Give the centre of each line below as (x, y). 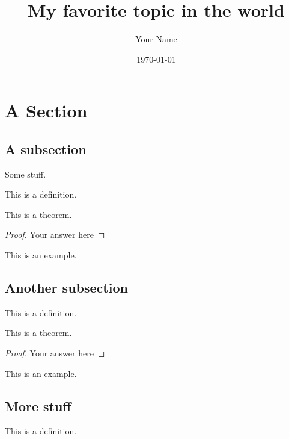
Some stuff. (26, 174)
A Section (46, 111)
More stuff (38, 406)
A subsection (46, 148)
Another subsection (66, 288)
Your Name (156, 39)
